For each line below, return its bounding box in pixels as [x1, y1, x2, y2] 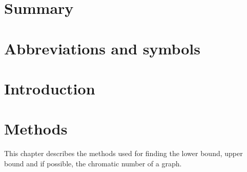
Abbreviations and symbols [4, 37, 200, 59]
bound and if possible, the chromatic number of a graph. [4, 158, 182, 168]
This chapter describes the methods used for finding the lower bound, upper [4, 148, 243, 159]
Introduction [4, 78, 95, 99]
